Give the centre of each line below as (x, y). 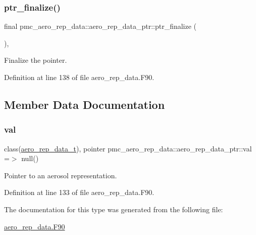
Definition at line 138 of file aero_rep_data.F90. (79, 77)
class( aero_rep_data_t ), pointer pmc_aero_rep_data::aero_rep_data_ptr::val (128, 148)
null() (30, 158)
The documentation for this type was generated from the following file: (114, 209)
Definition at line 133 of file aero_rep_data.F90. (79, 192)
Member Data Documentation (85, 104)
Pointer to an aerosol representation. (61, 175)
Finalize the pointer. (36, 60)
